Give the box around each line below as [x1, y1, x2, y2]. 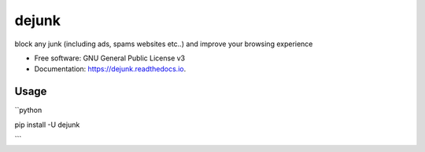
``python [14, 106, 42, 115]
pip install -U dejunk [14, 120, 80, 129]
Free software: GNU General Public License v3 [34, 53, 186, 63]
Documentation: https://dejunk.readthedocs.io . [34, 64, 187, 74]
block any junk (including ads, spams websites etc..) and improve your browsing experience [14, 39, 313, 49]
